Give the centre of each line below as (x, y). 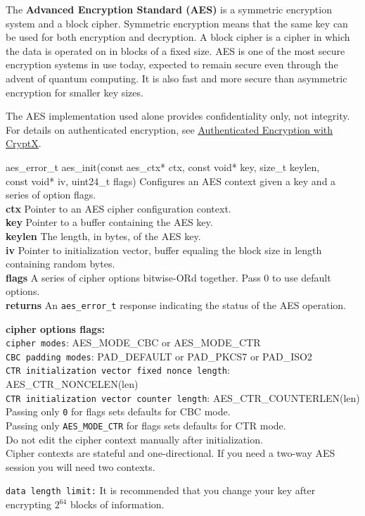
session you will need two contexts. (81, 466)
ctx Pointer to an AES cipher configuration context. (119, 208)
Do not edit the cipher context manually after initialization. (134, 439)
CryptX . (24, 143)
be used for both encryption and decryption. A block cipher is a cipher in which (178, 37)
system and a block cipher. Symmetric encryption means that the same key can (177, 23)
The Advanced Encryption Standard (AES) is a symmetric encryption (169, 9)
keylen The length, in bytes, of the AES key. (103, 235)
